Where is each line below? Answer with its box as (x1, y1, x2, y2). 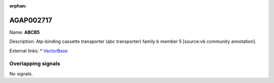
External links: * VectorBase (9, 48, 68, 54)
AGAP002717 (9, 16, 53, 25)
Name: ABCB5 (9, 29, 40, 35)
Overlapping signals (9, 60, 60, 67)
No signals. (9, 70, 33, 76)
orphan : (9, 3, 27, 9)
